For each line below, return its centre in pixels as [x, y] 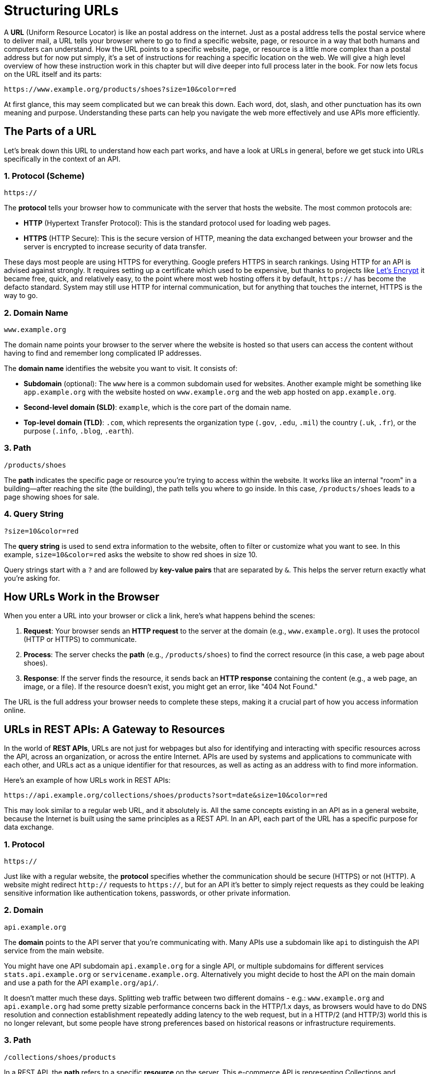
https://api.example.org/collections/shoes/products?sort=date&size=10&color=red [166, 795]
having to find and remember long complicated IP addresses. [103, 353]
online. [15, 710]
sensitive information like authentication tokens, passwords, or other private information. [147, 893]
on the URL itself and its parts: [53, 74]
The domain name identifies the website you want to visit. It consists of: [121, 369]
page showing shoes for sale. [52, 497]
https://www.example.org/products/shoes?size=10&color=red [120, 89]
